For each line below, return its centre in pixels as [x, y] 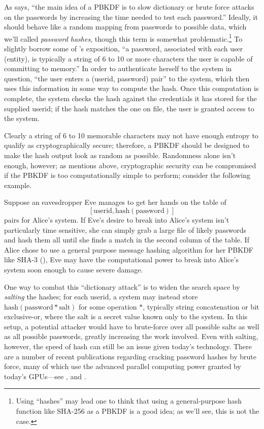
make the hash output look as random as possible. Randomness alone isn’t [120, 155]
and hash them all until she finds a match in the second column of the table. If [127, 240]
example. [18, 185]
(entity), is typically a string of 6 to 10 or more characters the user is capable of [128, 58]
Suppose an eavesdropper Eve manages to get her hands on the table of [115, 202]
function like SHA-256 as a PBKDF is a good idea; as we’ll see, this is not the [138, 411]
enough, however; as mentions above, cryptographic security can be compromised [130, 165]
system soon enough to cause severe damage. [74, 269]
